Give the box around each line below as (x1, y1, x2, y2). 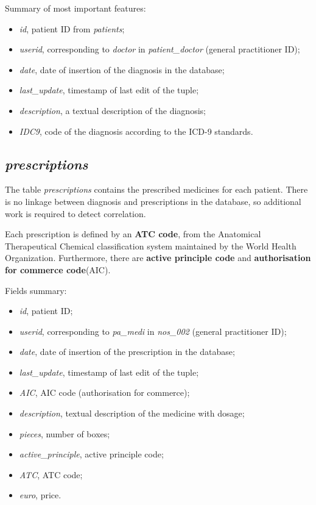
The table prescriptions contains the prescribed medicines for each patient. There (5, 183, 308, 196)
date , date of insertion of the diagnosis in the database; (19, 63, 225, 76)
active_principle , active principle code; (19, 448, 164, 460)
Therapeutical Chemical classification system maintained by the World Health (5, 239, 297, 252)
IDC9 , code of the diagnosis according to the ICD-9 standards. (19, 124, 253, 137)
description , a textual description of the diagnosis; (19, 104, 206, 116)
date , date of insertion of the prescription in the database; (19, 345, 235, 358)
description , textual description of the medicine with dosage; (19, 407, 245, 420)
